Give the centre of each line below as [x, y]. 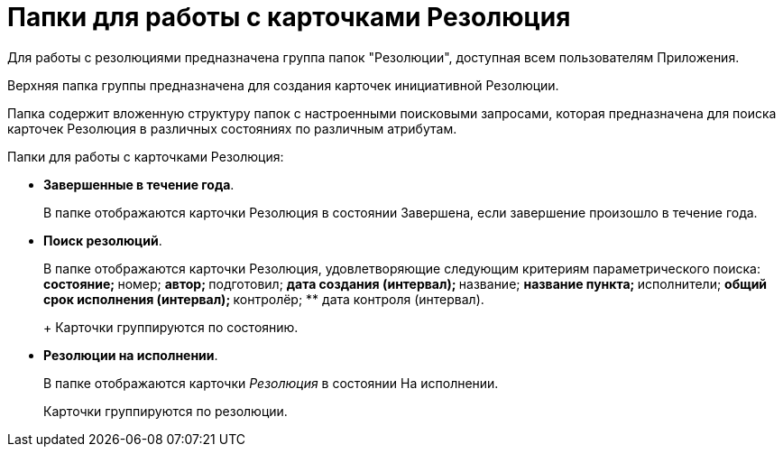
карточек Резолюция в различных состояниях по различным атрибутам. [232, 128]
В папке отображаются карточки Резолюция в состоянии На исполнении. [271, 383]
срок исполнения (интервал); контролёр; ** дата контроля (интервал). [264, 299]
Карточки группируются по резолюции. [166, 411]
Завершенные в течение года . [139, 184]
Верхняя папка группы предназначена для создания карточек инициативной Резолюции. [283, 85]
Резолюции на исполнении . [131, 355]
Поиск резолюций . [103, 240]
